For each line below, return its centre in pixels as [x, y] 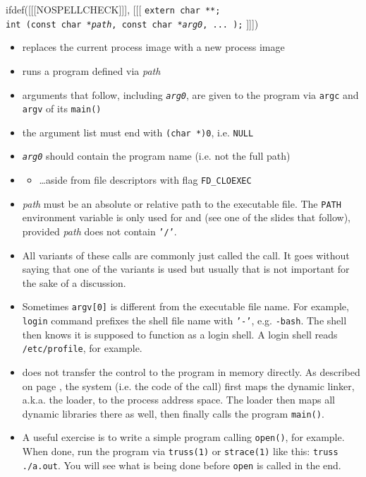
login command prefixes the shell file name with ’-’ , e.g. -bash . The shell [184, 320]
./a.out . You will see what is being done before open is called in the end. [182, 465]
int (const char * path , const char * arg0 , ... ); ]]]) [132, 23]
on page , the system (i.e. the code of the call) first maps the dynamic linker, [188, 385]
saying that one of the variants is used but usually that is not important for [186, 269]
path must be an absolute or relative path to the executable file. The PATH [182, 203]
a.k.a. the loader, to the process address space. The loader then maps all [178, 400]
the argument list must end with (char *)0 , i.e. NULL [138, 132]
